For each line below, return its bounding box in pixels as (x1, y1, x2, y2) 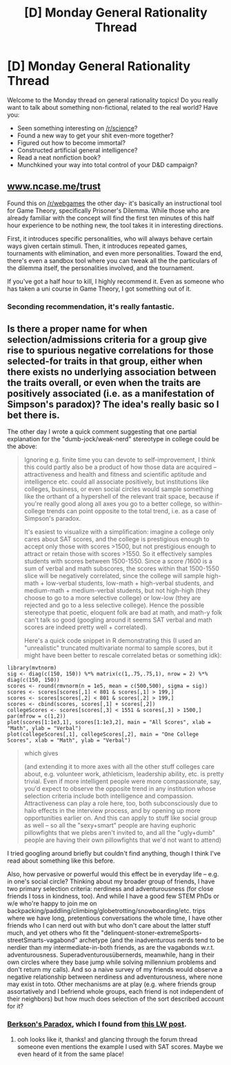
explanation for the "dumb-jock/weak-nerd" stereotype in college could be (7, 435, 219, 443)
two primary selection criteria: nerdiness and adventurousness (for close (7, 885, 214, 893)
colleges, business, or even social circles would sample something (23, 485, 214, 493)
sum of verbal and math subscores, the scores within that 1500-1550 (23, 564, 219, 573)
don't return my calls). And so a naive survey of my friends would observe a (7, 966, 223, 974)
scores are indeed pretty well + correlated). (23, 623, 148, 631)
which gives (23, 749, 59, 758)
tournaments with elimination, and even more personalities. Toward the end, (7, 249, 223, 257)
